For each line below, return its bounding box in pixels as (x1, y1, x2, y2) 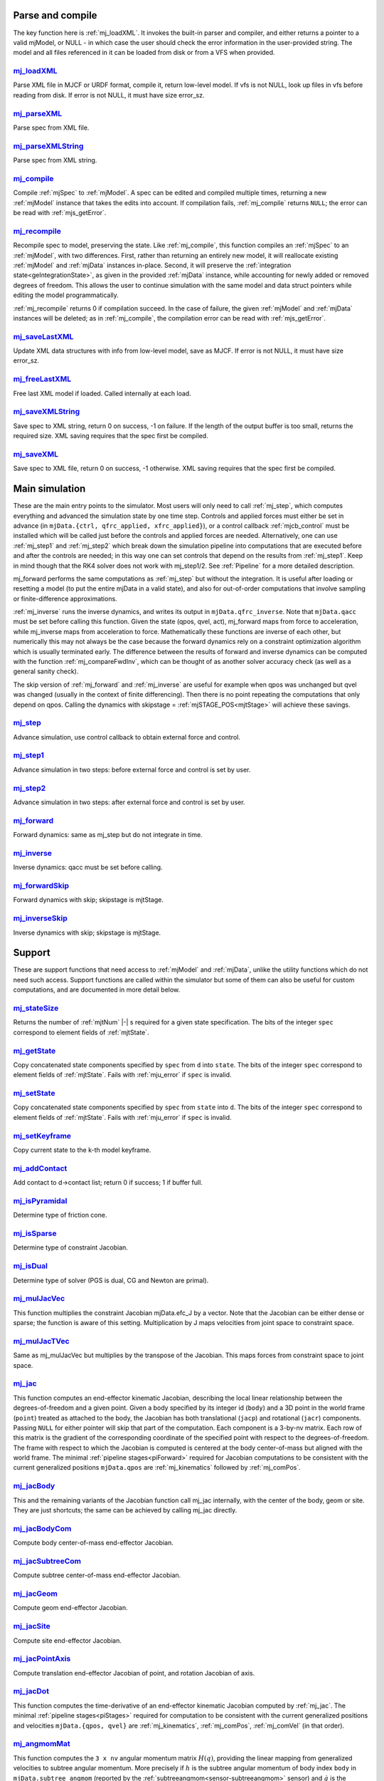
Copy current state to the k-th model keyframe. (13, 1146, 151, 1154)
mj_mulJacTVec (13, 1336, 70, 1346)
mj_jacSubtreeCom (13, 1556, 82, 1566)
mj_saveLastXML (13, 331, 74, 341)
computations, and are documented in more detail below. (13, 985, 181, 994)
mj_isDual (13, 1261, 48, 1271)
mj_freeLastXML (13, 374, 71, 384)
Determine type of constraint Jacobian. (13, 1243, 128, 1252)
